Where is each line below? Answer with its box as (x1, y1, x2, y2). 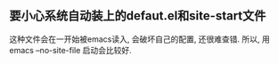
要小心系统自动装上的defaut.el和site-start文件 (9, 8, 266, 24)
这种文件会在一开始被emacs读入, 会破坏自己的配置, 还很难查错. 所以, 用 (9, 34, 270, 44)
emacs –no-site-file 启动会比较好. (9, 44, 132, 55)
